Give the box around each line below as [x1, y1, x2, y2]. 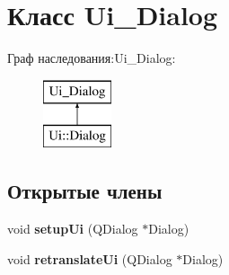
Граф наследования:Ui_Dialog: [7, 49, 176, 67]
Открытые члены [7, 177, 163, 205]
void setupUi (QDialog [7, 219, 138, 238]
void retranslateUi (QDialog [7, 249, 172, 268]
